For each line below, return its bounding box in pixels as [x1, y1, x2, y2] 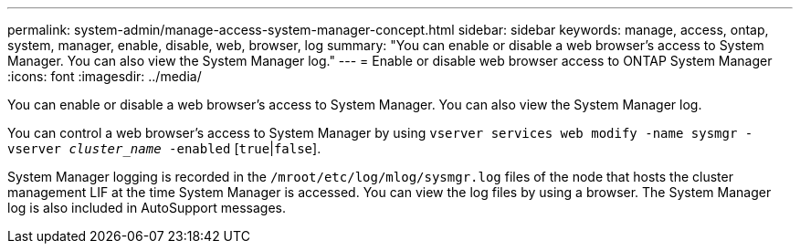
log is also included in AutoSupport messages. [7, 200, 286, 215]
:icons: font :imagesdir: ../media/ [7, 68, 202, 84]
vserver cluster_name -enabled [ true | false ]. [7, 141, 321, 156]
